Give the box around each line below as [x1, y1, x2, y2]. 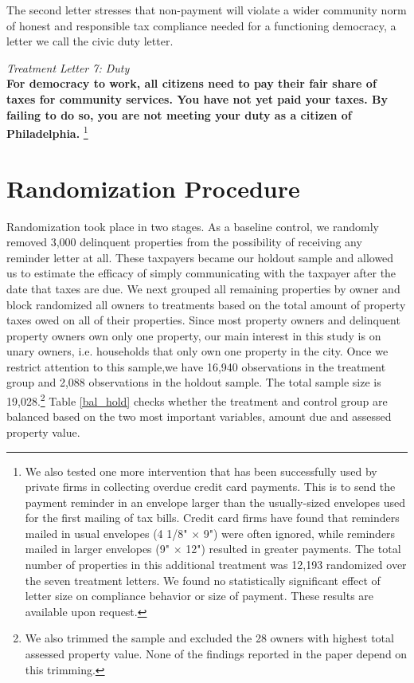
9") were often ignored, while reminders [203, 524, 396, 541]
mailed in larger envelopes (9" [25, 540, 170, 557]
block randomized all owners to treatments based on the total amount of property [6, 296, 406, 312]
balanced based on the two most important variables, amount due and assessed [6, 408, 392, 425]
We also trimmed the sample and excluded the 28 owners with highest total [25, 630, 394, 646]
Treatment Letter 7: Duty [6, 59, 130, 76]
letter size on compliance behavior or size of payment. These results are [25, 587, 374, 604]
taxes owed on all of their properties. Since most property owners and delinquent [6, 312, 400, 328]
